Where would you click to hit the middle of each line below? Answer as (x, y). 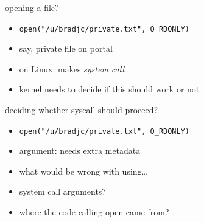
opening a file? (32, 7)
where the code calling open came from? (94, 212)
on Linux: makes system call (72, 68)
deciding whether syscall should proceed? (82, 110)
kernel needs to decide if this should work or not (109, 89)
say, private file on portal (66, 48)
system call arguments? (62, 191)
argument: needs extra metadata (80, 151)
